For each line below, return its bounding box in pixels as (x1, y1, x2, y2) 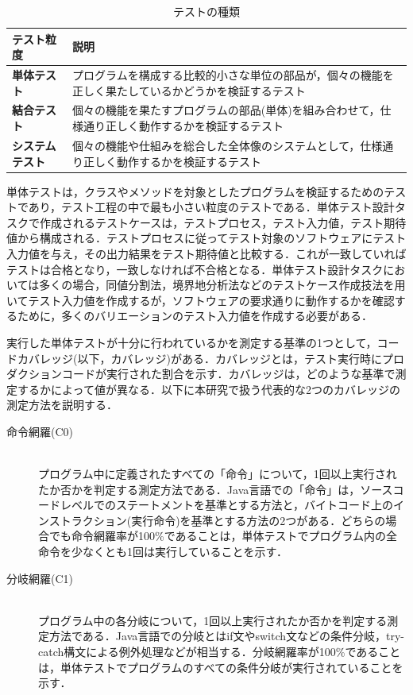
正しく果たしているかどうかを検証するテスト (72, 82, 306, 98)
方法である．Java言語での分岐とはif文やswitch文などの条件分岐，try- (48, 627, 405, 644)
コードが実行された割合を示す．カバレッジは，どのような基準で (61, 365, 396, 382)
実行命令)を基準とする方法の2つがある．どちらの (131, 512, 386, 528)
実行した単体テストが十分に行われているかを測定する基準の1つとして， (6, 334, 377, 350)
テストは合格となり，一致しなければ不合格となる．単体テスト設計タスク (6, 261, 384, 277)
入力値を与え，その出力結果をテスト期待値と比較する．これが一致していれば (6, 245, 407, 261)
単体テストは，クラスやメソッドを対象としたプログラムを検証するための (6, 183, 384, 199)
